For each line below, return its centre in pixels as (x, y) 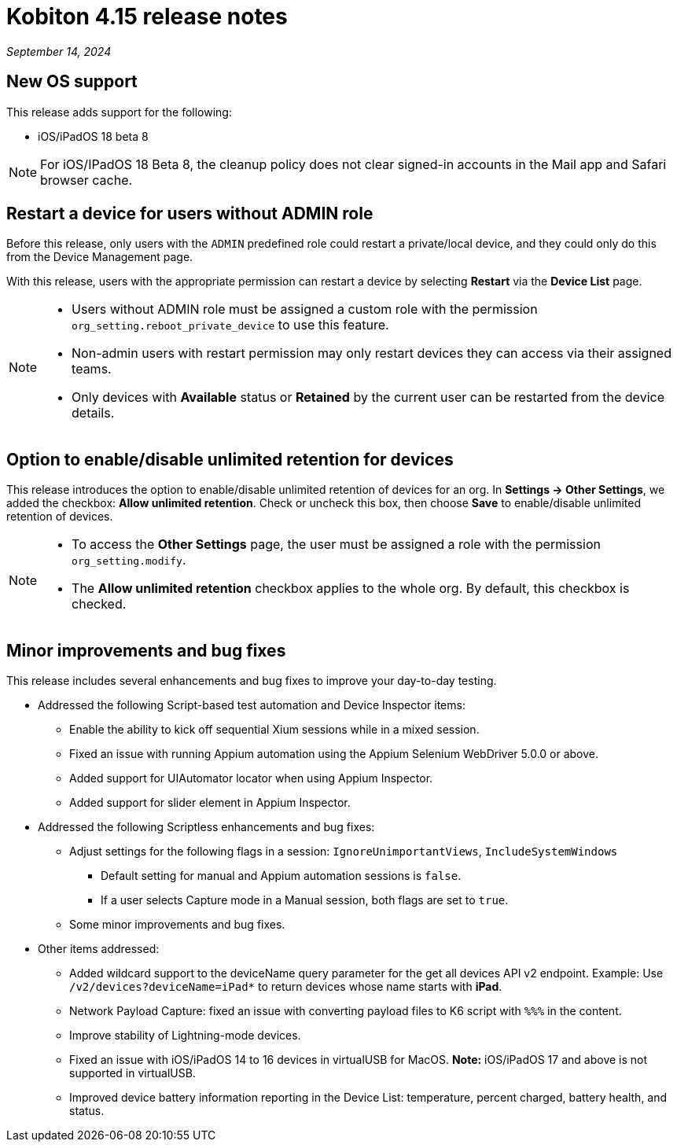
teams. (92, 369)
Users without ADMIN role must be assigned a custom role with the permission (305, 309)
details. (93, 413)
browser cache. (86, 180)
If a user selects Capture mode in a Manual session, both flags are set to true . (305, 900)
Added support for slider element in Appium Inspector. (210, 803)
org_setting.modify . (129, 560)
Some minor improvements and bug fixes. (177, 925)
